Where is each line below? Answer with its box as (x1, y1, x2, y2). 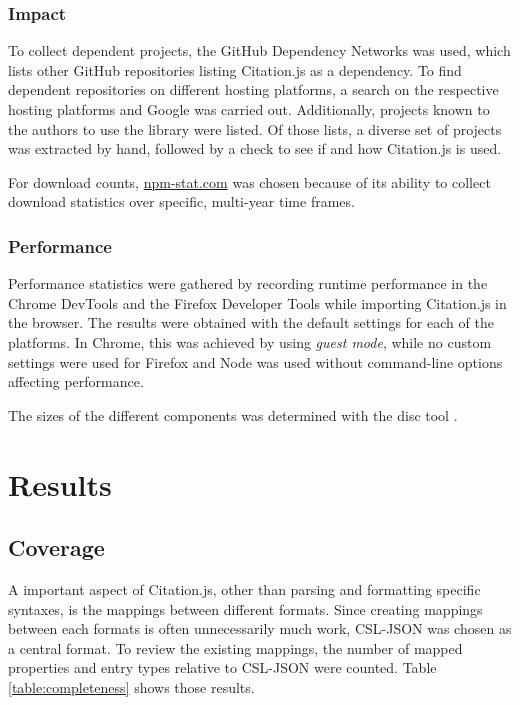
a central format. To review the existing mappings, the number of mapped (8, 637, 463, 658)
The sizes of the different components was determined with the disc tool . (8, 404, 458, 425)
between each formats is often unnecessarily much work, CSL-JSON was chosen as (8, 618, 512, 639)
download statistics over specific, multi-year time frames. (8, 191, 355, 212)
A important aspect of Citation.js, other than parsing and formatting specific (8, 578, 481, 599)
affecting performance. (8, 371, 144, 392)
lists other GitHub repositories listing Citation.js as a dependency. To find (8, 59, 462, 80)
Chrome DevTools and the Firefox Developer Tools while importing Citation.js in (8, 292, 507, 313)
